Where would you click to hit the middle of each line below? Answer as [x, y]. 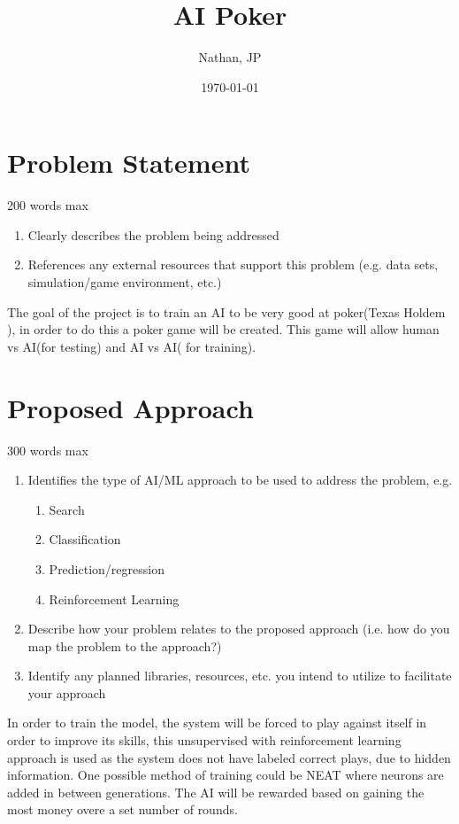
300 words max [48, 450]
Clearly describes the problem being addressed [153, 234]
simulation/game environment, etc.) [125, 282]
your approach [67, 692]
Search [67, 509]
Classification [85, 539]
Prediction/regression [107, 568]
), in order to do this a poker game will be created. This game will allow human [223, 329]
